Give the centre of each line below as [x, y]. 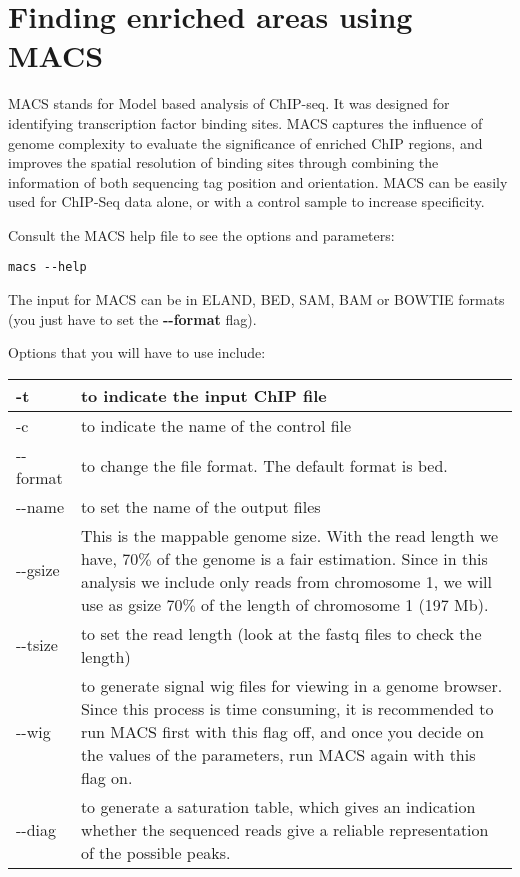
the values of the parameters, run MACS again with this [278, 754]
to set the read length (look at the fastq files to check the [281, 633]
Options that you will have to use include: [137, 352]
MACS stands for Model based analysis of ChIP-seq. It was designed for [229, 103]
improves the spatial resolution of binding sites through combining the [223, 162]
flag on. [106, 777]
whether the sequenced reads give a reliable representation [284, 829]
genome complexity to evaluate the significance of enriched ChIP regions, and [245, 142]
